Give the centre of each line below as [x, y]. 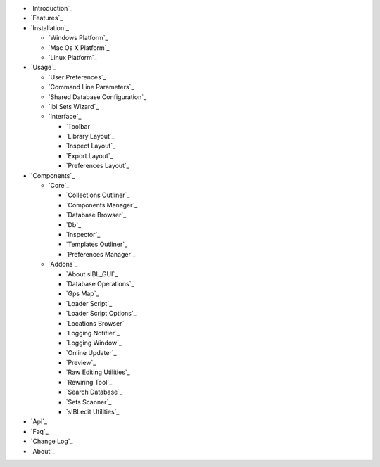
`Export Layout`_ [89, 155]
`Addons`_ [63, 264]
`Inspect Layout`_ [91, 146]
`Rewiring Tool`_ [89, 382]
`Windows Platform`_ [78, 38]
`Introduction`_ [52, 8]
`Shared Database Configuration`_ [97, 97]
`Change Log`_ [52, 441]
